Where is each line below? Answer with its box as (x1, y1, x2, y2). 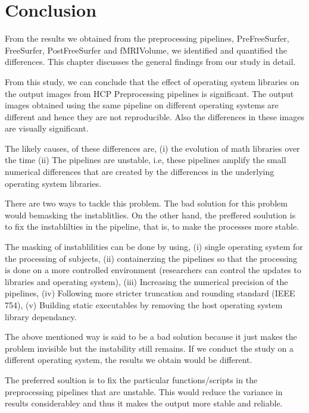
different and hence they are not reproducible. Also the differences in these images (5, 110, 304, 123)
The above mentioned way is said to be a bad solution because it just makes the (5, 330, 297, 343)
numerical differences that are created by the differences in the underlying (5, 165, 274, 178)
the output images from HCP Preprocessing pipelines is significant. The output (5, 87, 294, 99)
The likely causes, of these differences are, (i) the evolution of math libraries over (5, 142, 300, 154)
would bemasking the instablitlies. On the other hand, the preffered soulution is (5, 208, 296, 221)
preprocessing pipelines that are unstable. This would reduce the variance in (5, 385, 283, 398)
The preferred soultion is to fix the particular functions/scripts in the (5, 373, 258, 386)
